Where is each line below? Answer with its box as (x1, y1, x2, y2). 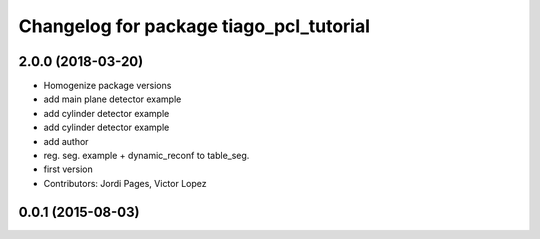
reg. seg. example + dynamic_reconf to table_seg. (43, 150, 250, 162)
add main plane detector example (43, 93, 182, 105)
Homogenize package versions (43, 80, 172, 92)
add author (43, 135, 89, 147)
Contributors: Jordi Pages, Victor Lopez (43, 177, 207, 189)
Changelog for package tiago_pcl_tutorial (18, 15, 370, 37)
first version (43, 163, 94, 175)
